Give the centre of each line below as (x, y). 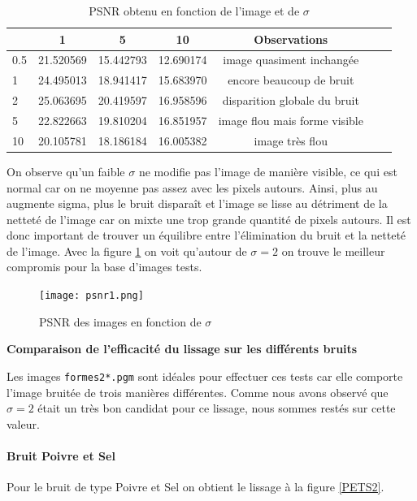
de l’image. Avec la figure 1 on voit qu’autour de (127, 250)
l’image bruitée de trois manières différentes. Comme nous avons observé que (198, 392)
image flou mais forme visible (291, 120)
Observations (291, 39)
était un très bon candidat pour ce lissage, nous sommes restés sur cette (217, 408)
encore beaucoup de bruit (291, 80)
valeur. (23, 423)
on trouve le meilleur (333, 250)
